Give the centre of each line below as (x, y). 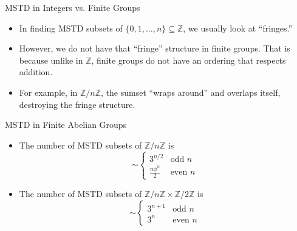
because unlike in (51, 60)
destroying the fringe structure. (77, 104)
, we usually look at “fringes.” (238, 28)
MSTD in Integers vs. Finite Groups (73, 7)
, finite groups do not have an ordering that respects (189, 60)
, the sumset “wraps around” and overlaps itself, (191, 92)
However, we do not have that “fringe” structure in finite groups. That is (155, 48)
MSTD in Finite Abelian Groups (66, 125)
